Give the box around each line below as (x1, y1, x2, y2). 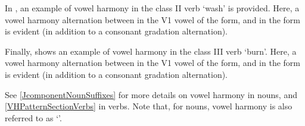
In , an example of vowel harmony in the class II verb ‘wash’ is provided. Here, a (5, 2, 300, 14)
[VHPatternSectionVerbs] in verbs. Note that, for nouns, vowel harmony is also (5, 100, 292, 112)
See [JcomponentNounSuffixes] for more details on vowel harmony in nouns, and (5, 88, 297, 100)
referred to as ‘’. (5, 111, 62, 124)
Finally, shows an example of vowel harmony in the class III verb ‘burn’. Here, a (5, 45, 297, 57)
